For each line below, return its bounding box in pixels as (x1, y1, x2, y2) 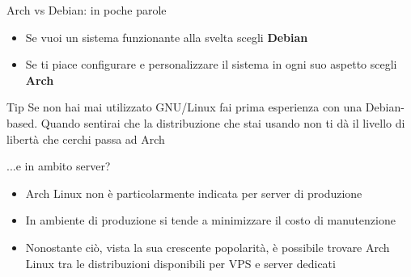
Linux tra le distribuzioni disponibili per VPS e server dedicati (25, 254, 336, 271)
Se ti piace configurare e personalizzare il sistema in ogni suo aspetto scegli (25, 56, 397, 73)
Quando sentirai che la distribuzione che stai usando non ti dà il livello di (40, 114, 405, 131)
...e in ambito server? (6, 157, 111, 174)
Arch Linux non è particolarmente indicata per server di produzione (25, 184, 362, 201)
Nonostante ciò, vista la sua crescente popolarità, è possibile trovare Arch (25, 238, 390, 255)
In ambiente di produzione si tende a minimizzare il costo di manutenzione (25, 212, 396, 229)
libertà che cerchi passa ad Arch (6, 130, 165, 147)
